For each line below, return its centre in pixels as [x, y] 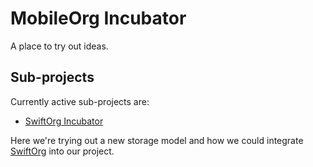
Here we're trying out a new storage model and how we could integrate [157, 140]
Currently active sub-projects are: [80, 101]
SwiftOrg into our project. [62, 151]
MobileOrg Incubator [98, 18]
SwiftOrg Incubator [64, 121]
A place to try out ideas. [59, 46]
